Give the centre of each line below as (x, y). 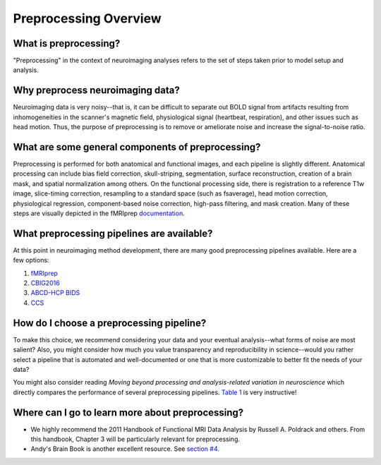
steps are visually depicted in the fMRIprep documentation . (99, 213)
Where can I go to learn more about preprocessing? (128, 412)
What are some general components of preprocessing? (137, 147)
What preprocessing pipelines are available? (113, 233)
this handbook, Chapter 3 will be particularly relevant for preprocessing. (135, 439)
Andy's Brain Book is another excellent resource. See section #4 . (125, 449)
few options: (31, 260)
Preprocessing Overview (87, 18)
